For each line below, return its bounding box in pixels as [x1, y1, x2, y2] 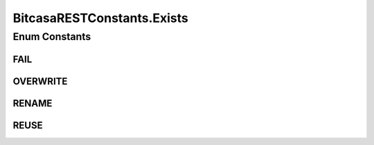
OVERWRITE [12, 75, 68, 87]
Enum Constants [12, 30, 91, 43]
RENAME [12, 97, 53, 109]
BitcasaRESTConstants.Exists [12, 10, 188, 26]
